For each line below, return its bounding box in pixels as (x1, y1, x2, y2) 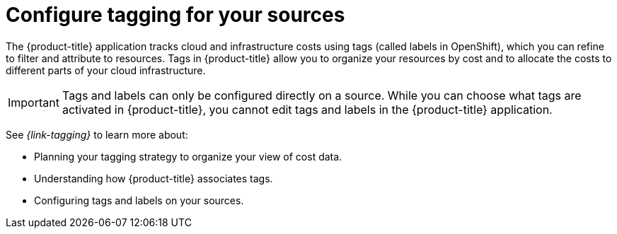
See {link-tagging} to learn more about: (6, 128, 188, 141)
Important (8, 95, 59, 110)
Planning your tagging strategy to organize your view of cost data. (34, 150, 342, 163)
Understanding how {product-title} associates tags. (34, 172, 273, 185)
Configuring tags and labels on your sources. (34, 194, 244, 206)
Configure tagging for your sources (6, 3, 345, 27)
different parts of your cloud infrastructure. (6, 64, 206, 76)
